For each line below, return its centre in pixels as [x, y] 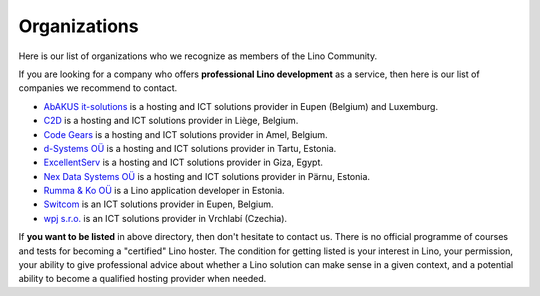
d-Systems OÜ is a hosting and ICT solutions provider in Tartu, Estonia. [190, 148]
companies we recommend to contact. [98, 88]
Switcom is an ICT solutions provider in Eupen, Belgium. [158, 204]
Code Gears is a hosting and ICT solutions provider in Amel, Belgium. [186, 134]
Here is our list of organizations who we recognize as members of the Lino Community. [198, 56]
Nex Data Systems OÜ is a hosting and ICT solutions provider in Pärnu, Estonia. [206, 176]
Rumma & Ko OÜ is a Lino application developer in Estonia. [164, 191]
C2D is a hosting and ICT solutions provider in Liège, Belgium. [171, 121]
